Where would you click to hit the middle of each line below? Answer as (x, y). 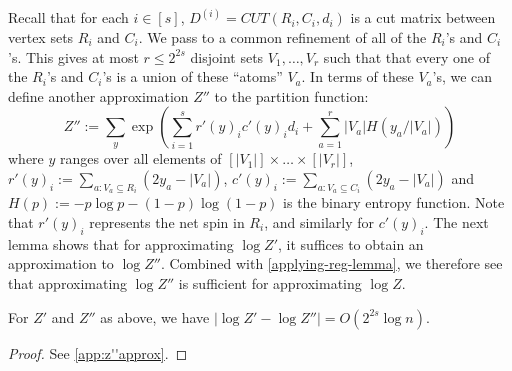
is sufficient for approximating (270, 283)
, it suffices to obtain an (351, 243)
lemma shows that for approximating (121, 243)
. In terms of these (357, 76)
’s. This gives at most (73, 56)
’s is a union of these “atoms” (192, 76)
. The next (456, 222)
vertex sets (41, 37)
